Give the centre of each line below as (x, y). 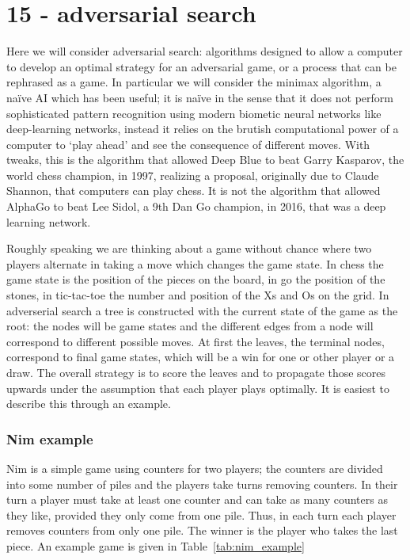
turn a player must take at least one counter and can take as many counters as (197, 499)
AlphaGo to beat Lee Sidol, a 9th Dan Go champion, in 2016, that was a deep (196, 206)
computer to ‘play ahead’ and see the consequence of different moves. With (188, 144)
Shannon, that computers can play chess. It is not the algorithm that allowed (194, 190)
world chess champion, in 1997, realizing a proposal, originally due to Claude (193, 175)
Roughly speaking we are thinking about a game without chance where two (189, 248)
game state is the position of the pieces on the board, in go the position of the (196, 279)
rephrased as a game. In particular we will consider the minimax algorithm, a (194, 82)
